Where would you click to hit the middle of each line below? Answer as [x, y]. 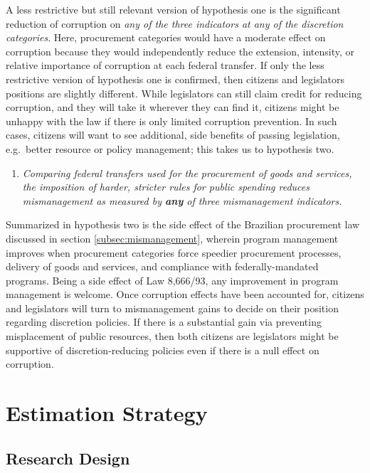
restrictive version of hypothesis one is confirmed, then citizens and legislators [175, 79]
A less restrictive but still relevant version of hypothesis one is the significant [173, 9]
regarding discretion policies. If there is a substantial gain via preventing [164, 322]
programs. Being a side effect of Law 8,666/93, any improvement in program [172, 280]
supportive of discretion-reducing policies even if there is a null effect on [163, 350]
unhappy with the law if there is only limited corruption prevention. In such [171, 121]
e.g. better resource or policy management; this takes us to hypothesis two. [170, 148]
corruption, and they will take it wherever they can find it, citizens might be [173, 107]
